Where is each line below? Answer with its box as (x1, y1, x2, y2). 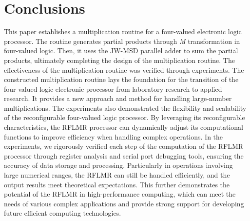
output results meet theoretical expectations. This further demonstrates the (4, 179, 230, 189)
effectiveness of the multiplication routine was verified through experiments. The (4, 64, 244, 75)
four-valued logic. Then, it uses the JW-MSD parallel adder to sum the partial (4, 45, 238, 56)
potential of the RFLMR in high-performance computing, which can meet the (4, 189, 236, 199)
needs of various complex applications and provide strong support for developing (4, 198, 244, 208)
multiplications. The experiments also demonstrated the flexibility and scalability (4, 102, 247, 113)
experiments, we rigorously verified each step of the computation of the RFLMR (4, 141, 244, 151)
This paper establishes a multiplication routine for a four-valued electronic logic (4, 26, 242, 37)
